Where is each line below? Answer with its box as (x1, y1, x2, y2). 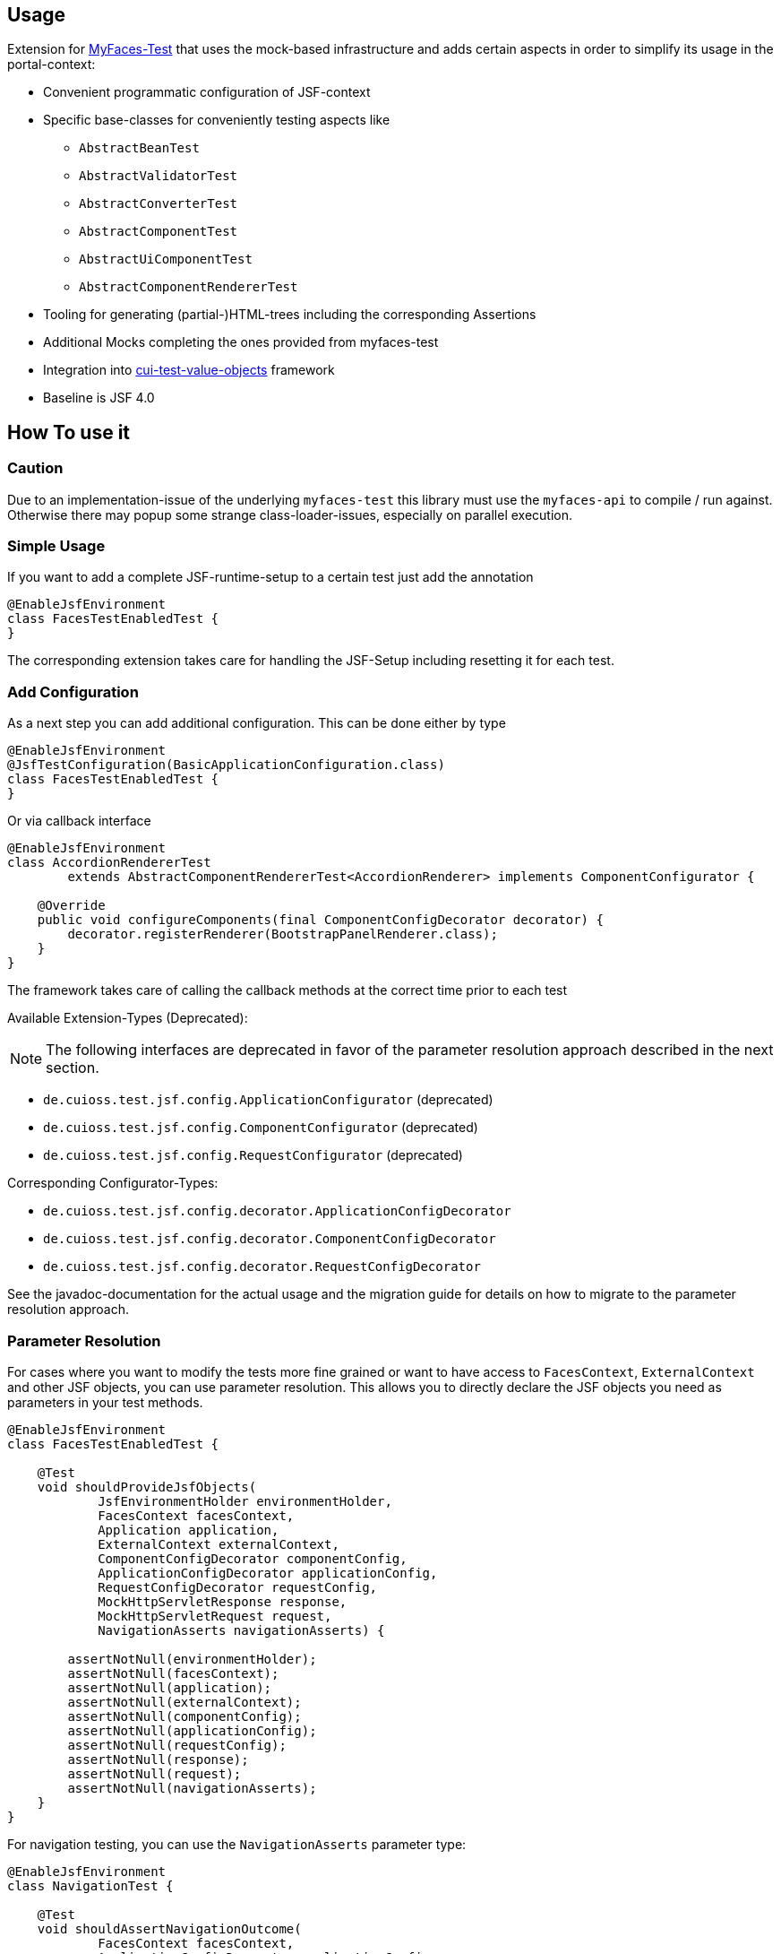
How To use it (7, 420, 131, 444)
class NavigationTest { (7, 1878, 174, 1893)
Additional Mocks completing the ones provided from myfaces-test (43, 334, 439, 350)
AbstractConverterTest (79, 196, 238, 212)
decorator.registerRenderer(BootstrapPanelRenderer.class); (67, 927, 498, 942)
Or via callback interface (7, 813, 151, 829)
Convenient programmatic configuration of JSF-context (43, 84, 371, 100)
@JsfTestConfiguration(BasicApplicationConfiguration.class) (7, 757, 445, 773)
